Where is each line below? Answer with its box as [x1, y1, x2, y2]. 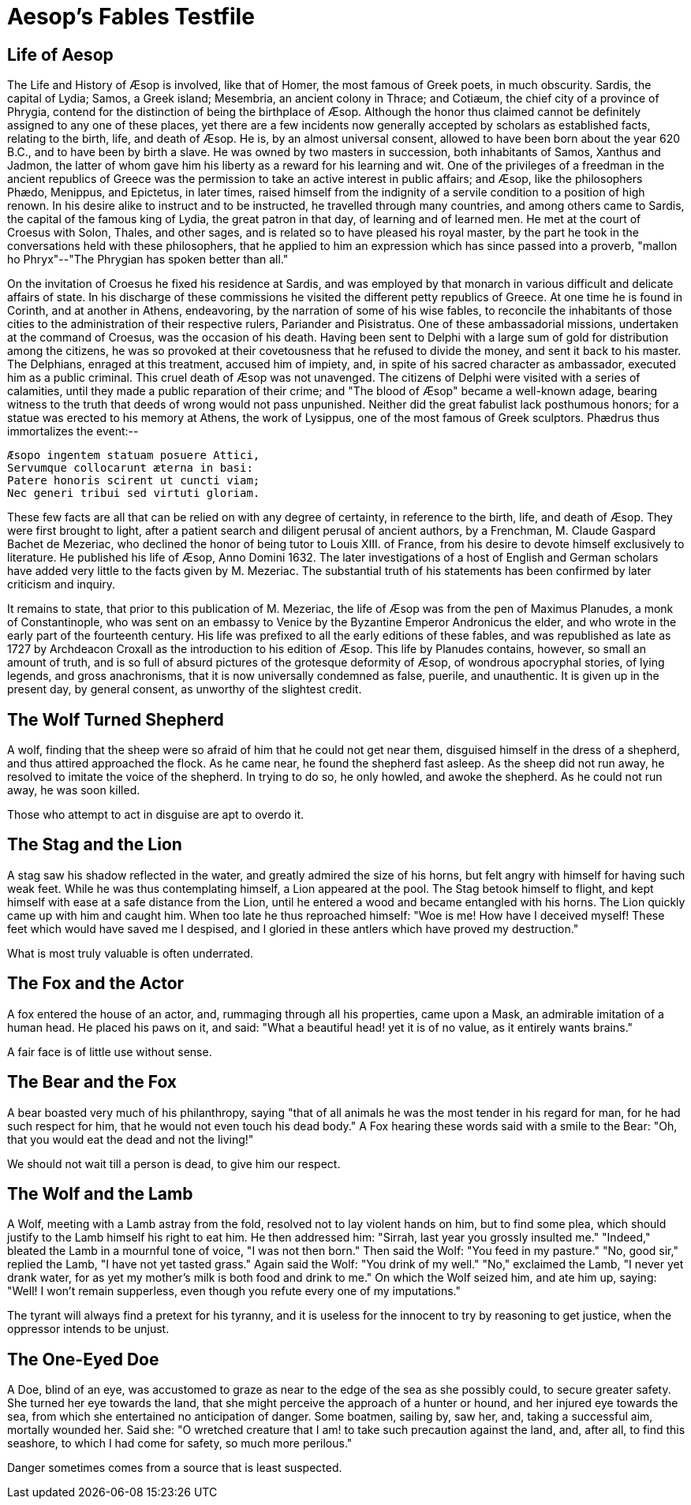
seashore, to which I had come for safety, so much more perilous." [7, 1436, 353, 1451]
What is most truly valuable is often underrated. [7, 946, 254, 960]
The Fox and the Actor [7, 973, 185, 994]
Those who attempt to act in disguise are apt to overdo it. [7, 808, 304, 822]
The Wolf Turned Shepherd [7, 709, 224, 730]
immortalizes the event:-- [7, 424, 139, 439]
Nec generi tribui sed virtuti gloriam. [7, 487, 260, 500]
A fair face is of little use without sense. [7, 1044, 212, 1059]
